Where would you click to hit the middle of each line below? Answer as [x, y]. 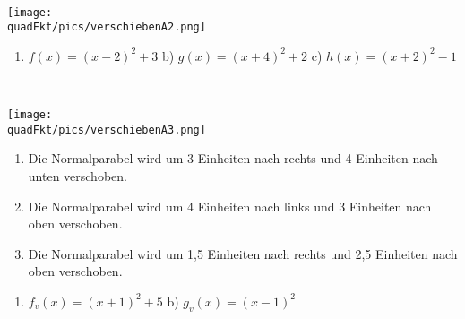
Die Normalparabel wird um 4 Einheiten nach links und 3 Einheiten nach [230, 206]
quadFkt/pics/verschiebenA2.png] [107, 27]
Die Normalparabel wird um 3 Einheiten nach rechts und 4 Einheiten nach [233, 158]
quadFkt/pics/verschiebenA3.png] [107, 129]
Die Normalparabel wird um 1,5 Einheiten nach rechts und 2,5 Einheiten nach [243, 253]
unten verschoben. [77, 176]
